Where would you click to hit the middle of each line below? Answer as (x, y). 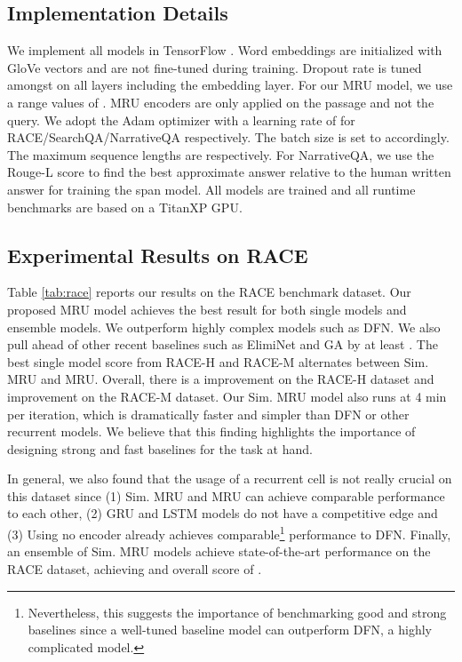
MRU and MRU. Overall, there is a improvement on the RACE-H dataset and (221, 379)
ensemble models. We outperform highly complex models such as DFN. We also (224, 327)
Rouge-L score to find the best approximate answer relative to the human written (229, 172)
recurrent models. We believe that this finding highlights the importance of (211, 431)
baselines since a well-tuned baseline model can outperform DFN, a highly (230, 630)
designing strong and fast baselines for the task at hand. (160, 448)
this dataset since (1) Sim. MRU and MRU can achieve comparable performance (226, 495)
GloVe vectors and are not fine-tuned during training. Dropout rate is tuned (215, 67)
